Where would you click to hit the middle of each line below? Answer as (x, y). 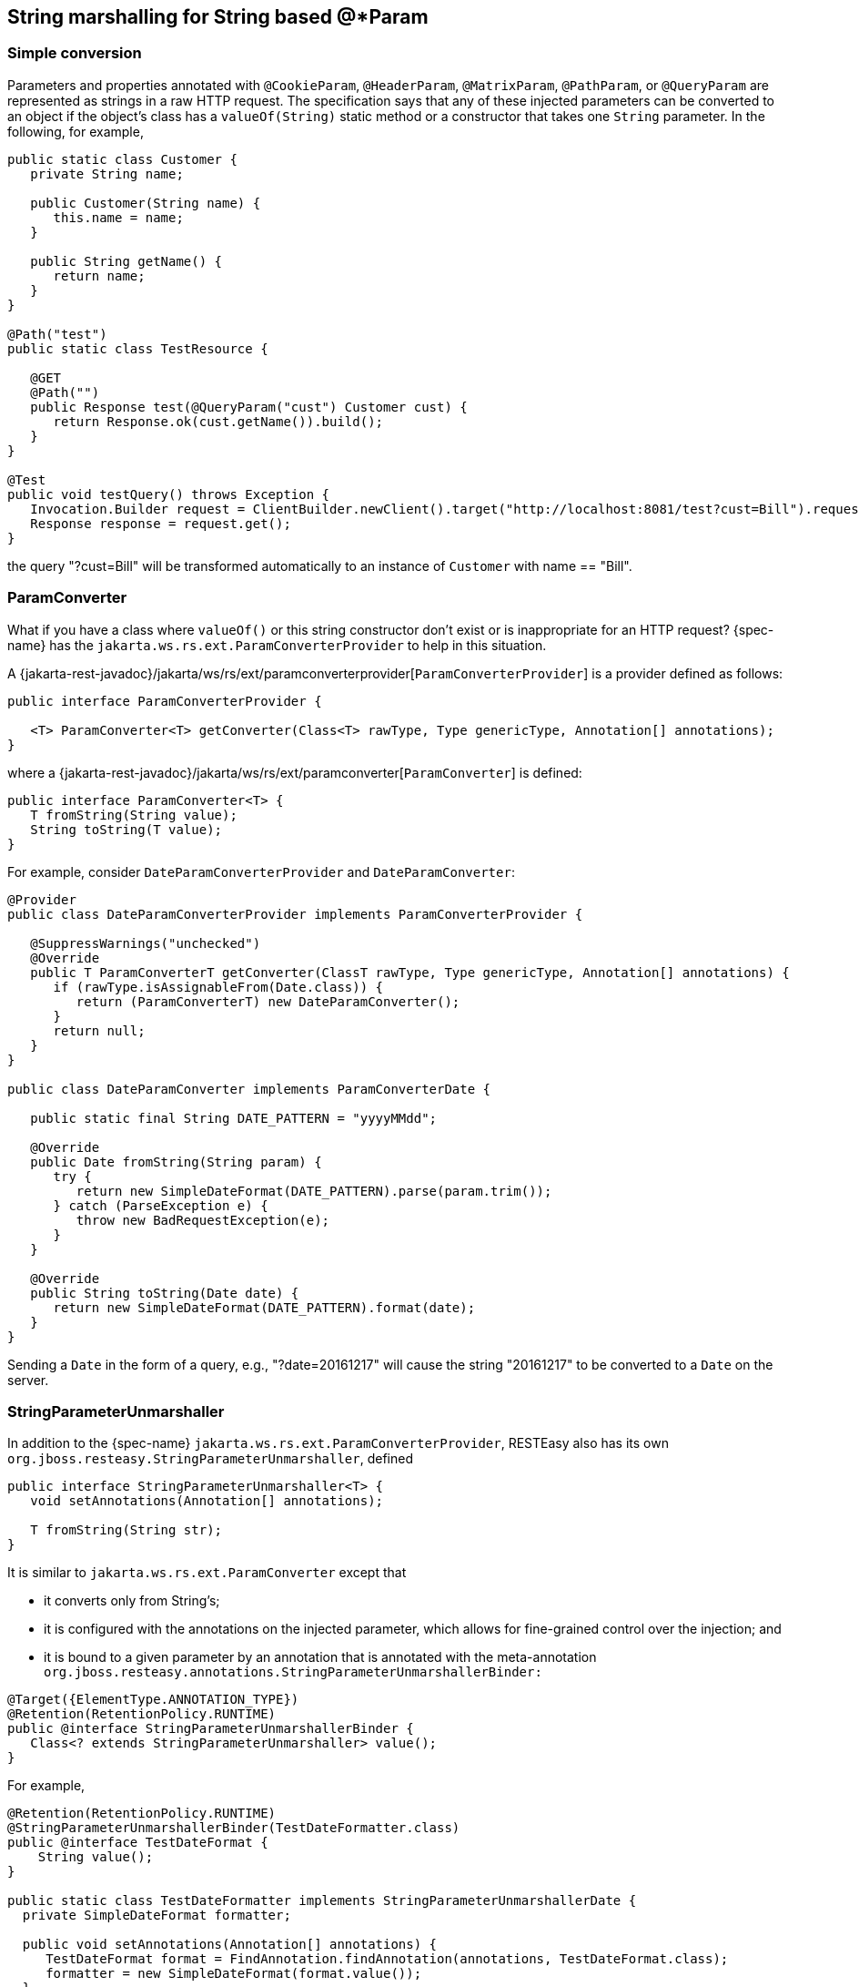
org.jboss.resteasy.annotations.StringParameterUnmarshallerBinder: (293, 1672)
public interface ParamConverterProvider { (165, 701)
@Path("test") (57, 334)
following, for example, (76, 131)
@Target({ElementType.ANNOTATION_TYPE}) (153, 1700)
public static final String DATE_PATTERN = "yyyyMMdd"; (234, 1118)
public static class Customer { (122, 159)
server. (28, 1380)
